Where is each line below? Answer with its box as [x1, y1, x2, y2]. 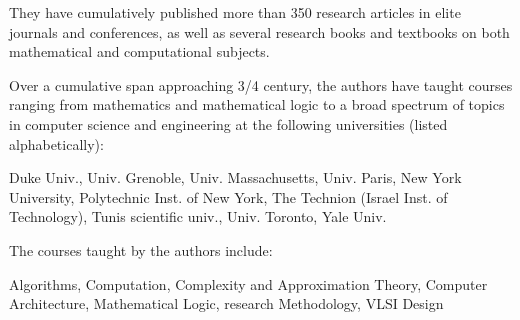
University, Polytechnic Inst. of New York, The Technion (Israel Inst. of [9, 186, 448, 207]
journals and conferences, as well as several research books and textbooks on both [9, 21, 510, 42]
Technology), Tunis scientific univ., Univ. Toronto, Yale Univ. [9, 206, 387, 227]
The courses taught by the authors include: [9, 239, 273, 260]
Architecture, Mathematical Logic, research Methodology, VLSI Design [9, 293, 444, 314]
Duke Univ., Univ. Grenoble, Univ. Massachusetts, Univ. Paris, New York [9, 167, 462, 188]
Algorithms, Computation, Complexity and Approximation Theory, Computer [9, 273, 488, 294]
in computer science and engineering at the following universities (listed [9, 113, 448, 134]
